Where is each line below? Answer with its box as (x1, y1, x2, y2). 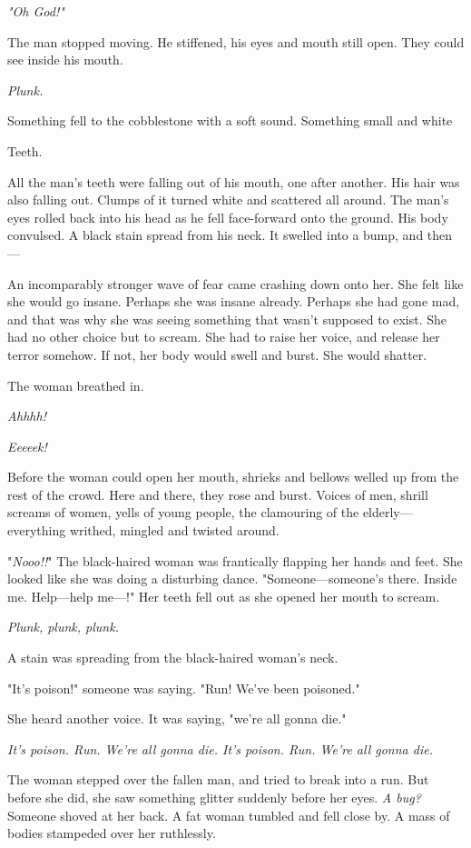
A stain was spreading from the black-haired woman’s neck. (7, 648, 339, 667)
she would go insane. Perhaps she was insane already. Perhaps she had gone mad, (7, 292, 460, 311)
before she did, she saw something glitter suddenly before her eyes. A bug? (7, 788, 421, 806)
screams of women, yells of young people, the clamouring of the (7, 503, 359, 522)
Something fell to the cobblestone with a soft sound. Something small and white (7, 111, 453, 130)
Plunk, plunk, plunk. (7, 617, 119, 636)
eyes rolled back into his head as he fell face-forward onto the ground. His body (7, 207, 448, 226)
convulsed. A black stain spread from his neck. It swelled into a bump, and (7, 225, 424, 244)
